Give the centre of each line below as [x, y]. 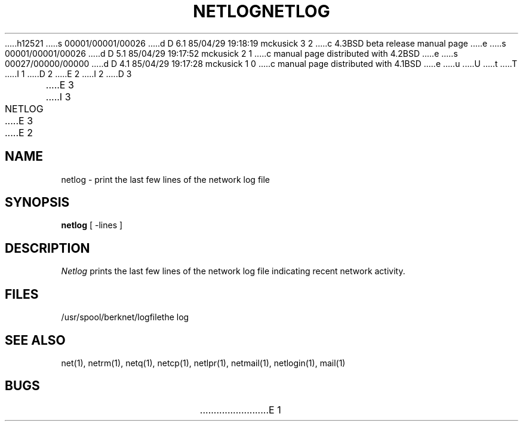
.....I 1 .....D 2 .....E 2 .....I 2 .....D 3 [68, 73]
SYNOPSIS [37, 203]
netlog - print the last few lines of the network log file [166, 179]
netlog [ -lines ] [92, 225]
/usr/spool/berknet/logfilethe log [125, 317]
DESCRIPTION [47, 248]
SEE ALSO [35, 340]
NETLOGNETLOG [261, 11]
